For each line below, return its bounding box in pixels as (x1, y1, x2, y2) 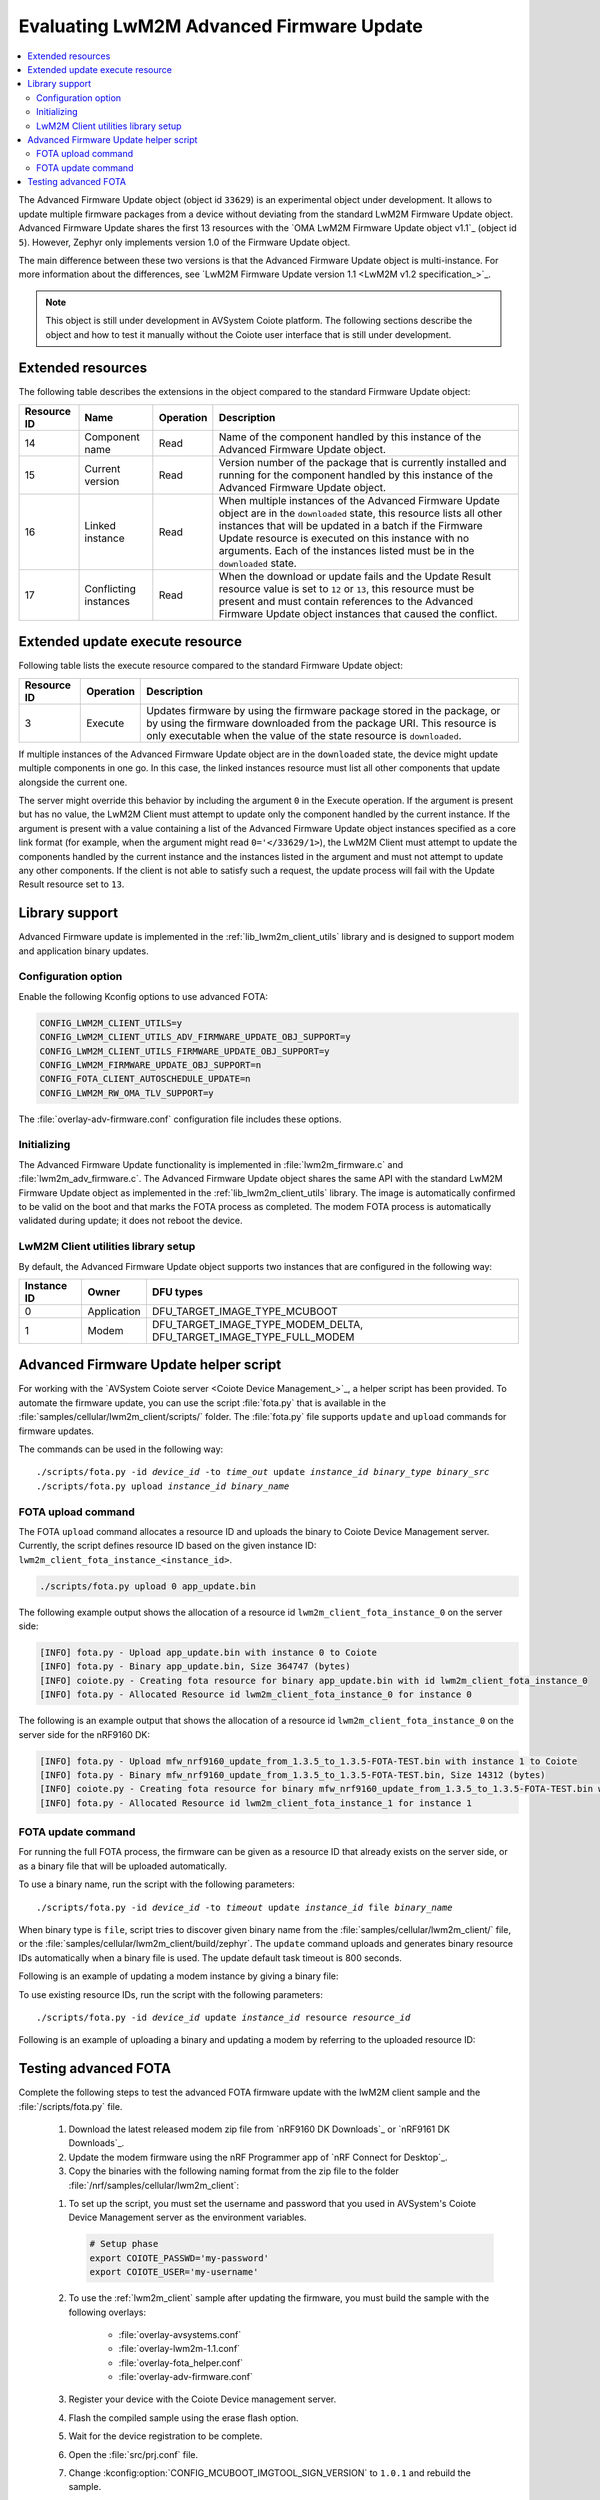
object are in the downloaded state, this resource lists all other (218, 506, 503, 520)
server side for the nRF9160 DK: (18, 1728, 150, 1740)
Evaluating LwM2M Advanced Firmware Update (18, 15, 424, 37)
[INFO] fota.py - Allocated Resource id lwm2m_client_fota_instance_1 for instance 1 (39, 1797, 472, 1809)
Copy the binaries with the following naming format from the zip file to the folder (68, 2165, 400, 2177)
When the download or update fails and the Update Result (218, 569, 492, 583)
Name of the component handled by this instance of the (218, 430, 482, 444)
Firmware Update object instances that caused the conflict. (218, 606, 498, 620)
